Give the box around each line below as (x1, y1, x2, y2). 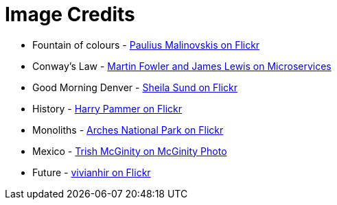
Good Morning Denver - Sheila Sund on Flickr (32, 81, 238, 93)
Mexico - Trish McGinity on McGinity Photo (32, 145, 227, 157)
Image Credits (5, 3, 135, 26)
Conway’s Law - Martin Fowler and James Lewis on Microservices (32, 60, 332, 72)
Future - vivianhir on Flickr (32, 166, 151, 178)
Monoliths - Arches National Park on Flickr (32, 123, 224, 136)
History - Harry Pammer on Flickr (32, 102, 183, 114)
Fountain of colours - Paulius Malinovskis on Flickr (32, 38, 260, 51)
